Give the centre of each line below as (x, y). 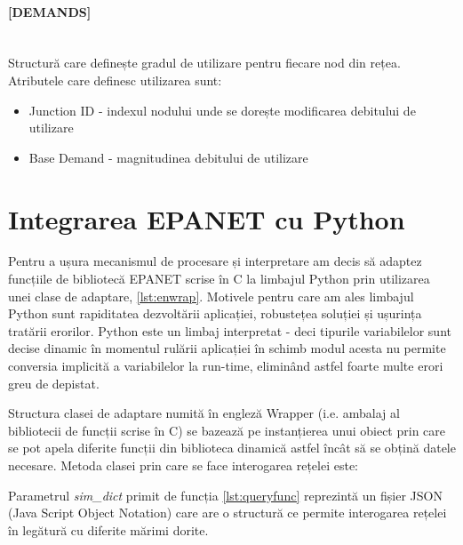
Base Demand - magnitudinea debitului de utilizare (168, 157)
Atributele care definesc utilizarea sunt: (115, 80)
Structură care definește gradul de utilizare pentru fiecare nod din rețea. (204, 63)
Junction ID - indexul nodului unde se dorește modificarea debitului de (222, 110)
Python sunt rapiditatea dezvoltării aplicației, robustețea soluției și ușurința (215, 313)
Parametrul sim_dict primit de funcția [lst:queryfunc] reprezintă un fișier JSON (225, 495)
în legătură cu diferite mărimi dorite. (108, 529)
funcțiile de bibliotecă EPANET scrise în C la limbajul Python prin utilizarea (219, 279)
